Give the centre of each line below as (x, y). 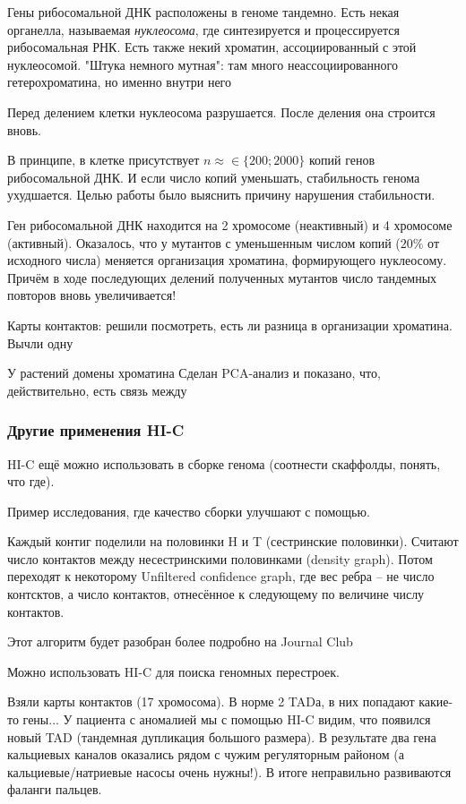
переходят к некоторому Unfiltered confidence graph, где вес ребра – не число (221, 576)
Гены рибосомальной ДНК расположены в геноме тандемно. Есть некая (203, 12)
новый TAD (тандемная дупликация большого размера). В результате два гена (222, 736)
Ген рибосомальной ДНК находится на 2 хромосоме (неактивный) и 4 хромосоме (230, 224)
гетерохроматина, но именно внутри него (119, 82)
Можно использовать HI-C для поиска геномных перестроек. (173, 671)
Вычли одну (40, 342)
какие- (436, 701)
